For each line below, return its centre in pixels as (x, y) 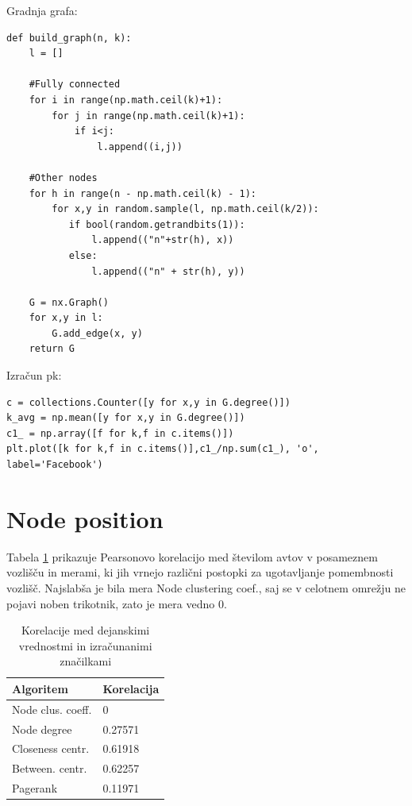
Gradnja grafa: (42, 10)
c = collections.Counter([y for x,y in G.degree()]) (148, 402)
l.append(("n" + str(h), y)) (168, 271)
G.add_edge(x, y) (97, 333)
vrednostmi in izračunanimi (85, 645)
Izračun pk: (34, 375)
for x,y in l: (66, 318)
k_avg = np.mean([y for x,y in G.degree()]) (126, 418)
